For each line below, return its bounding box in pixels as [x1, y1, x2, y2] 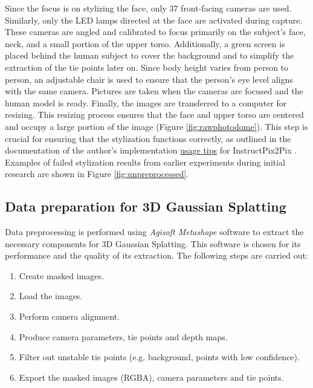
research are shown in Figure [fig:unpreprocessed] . [5, 167, 189, 180]
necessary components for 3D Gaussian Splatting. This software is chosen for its [5, 237, 301, 250]
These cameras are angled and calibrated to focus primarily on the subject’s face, [5, 25, 306, 38]
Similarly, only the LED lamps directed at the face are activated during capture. [5, 13, 303, 26]
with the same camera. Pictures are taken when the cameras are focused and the [5, 85, 303, 97]
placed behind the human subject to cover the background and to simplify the [5, 49, 294, 62]
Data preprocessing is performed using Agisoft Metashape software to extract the [5, 225, 304, 238]
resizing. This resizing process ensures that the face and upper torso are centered [5, 108, 304, 121]
